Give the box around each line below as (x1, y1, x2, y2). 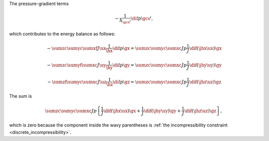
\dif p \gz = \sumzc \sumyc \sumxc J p (113, 79, 187, 85)
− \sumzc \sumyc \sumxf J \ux (46, 45, 107, 51)
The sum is (9, 93, 32, 99)
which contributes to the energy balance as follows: (9, 30, 116, 37)
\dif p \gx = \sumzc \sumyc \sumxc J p (112, 45, 187, 51)
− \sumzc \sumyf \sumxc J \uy (46, 62, 107, 68)
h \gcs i (119, 18, 132, 24)
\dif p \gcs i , (131, 15, 153, 21)
